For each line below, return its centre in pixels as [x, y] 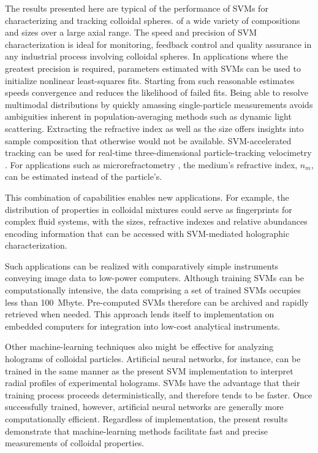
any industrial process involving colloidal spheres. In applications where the [146, 56]
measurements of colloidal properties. [75, 443]
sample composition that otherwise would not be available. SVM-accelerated [148, 140]
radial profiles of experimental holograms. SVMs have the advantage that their [153, 383]
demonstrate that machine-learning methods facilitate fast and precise [136, 431]
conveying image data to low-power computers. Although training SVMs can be [154, 278]
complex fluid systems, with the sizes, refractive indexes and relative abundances [156, 221]
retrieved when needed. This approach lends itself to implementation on [140, 314]
